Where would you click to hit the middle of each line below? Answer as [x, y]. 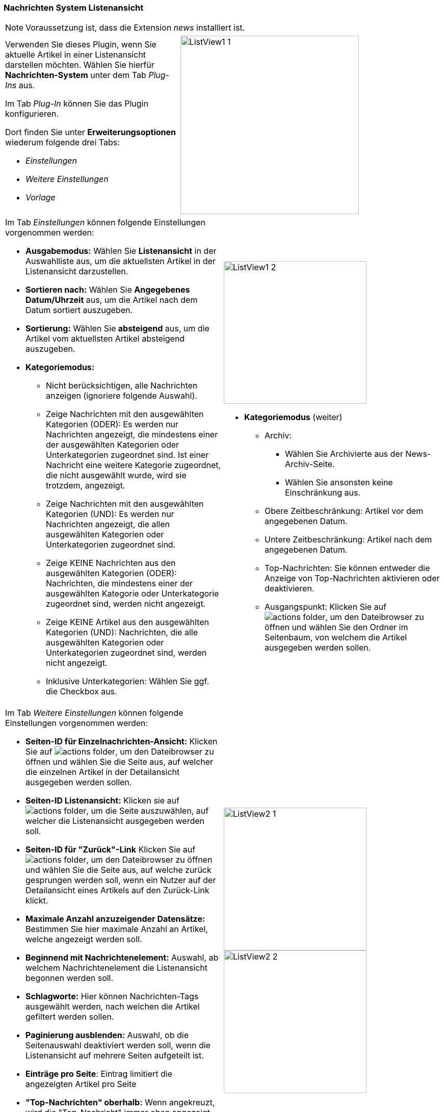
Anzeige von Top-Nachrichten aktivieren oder [352, 578]
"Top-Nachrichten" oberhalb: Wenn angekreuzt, [120, 1103]
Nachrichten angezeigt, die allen [108, 524]
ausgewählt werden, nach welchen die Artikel [113, 1007]
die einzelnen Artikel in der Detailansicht [103, 772]
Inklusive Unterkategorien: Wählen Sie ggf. [128, 681]
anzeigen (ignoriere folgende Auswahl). [122, 396]
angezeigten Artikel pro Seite [81, 1084]
